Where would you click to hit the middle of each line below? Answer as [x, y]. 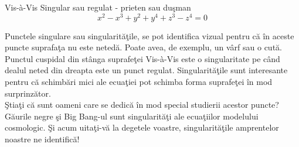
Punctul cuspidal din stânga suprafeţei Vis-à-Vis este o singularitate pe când [142, 58]
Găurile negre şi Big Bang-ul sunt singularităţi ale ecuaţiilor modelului [132, 116]
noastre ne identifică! [42, 139]
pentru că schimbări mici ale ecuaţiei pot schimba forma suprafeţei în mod [139, 82]
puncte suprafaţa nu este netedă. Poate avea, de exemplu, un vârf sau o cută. [143, 47]
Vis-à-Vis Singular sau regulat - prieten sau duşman [98, 7]
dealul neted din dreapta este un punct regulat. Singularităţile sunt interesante [146, 70]
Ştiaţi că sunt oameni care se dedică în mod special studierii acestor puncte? [142, 105]
